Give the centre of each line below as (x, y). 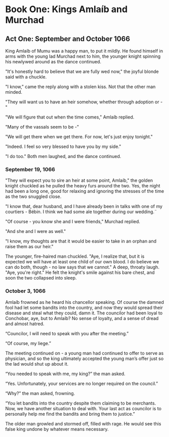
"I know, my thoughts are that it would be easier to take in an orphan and (81, 241)
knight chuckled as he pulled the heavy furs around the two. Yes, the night (83, 186)
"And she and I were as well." (36, 231)
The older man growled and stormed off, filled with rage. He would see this (83, 423)
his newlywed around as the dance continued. (53, 62)
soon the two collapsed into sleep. (41, 278)
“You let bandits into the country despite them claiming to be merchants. (81, 403)
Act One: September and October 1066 (68, 39)
